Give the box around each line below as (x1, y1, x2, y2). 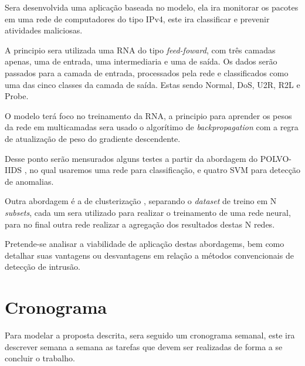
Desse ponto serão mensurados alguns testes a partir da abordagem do (5, 152, 258, 164)
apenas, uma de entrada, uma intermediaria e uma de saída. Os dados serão (5, 55, 277, 67)
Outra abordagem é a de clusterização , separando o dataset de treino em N (5, 195, 277, 207)
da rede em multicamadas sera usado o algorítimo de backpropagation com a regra (5, 121, 299, 133)
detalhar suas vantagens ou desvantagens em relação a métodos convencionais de (5, 249, 294, 261)
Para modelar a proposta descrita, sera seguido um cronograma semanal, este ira (5, 329, 295, 341)
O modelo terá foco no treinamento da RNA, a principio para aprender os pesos (5, 109, 292, 121)
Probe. (5, 90, 29, 102)
